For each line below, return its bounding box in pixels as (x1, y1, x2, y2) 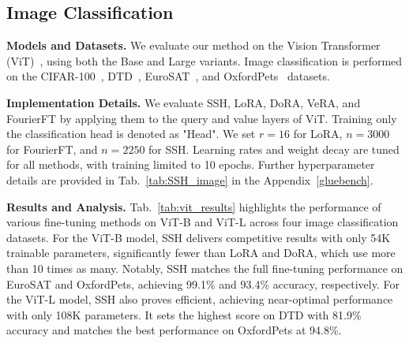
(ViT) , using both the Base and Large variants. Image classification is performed (6, 52, 403, 69)
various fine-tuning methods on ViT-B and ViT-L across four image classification (6, 214, 399, 230)
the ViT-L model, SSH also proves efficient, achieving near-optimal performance (6, 291, 393, 308)
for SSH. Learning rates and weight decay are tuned (148, 140, 400, 157)
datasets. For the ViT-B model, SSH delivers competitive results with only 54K (6, 229, 391, 245)
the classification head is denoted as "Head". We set (6, 125, 256, 142)
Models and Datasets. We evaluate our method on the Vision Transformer (6, 37, 381, 54)
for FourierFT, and (6, 140, 98, 157)
